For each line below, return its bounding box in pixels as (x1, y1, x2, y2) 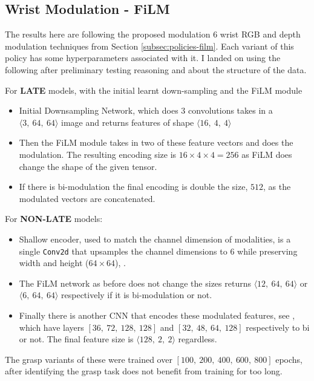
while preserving (237, 244, 298, 257)
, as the (263, 180, 291, 193)
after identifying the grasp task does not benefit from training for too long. (5, 365, 283, 377)
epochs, (275, 353, 303, 365)
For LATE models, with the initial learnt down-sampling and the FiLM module (5, 83, 303, 96)
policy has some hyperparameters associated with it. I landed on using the (5, 51, 281, 64)
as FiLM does (241, 148, 292, 160)
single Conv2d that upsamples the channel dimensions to (19, 244, 227, 257)
